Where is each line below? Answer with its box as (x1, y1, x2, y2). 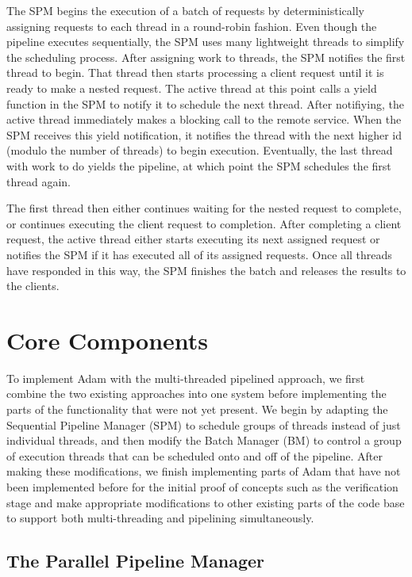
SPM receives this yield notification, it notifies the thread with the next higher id (6, 126, 402, 143)
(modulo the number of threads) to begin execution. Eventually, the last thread (6, 142, 393, 159)
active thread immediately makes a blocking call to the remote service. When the (6, 111, 402, 128)
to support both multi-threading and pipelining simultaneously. (6, 510, 314, 526)
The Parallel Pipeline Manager (6, 548, 265, 573)
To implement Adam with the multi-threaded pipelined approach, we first (6, 369, 365, 386)
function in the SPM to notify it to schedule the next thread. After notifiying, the (6, 95, 404, 112)
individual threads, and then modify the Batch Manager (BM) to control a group (6, 432, 402, 449)
